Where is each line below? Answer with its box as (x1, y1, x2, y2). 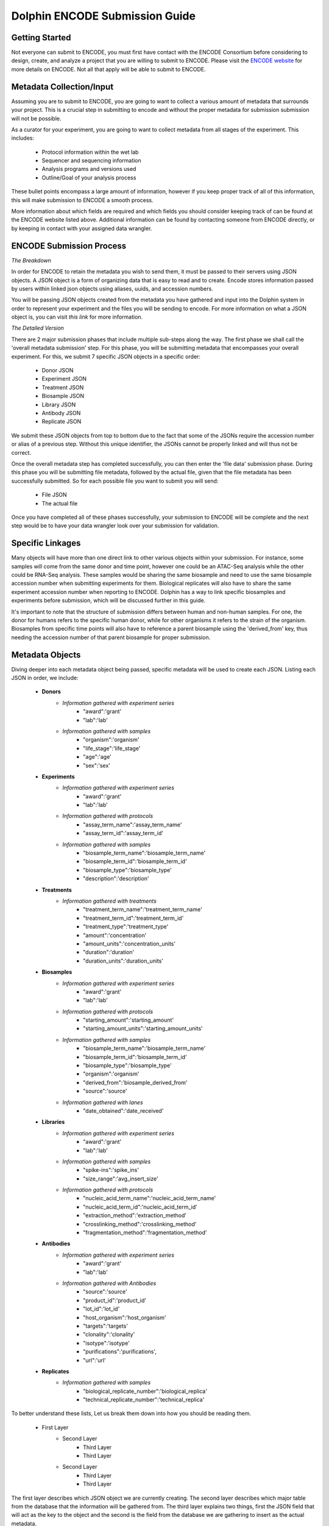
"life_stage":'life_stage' (83, 745, 141, 752)
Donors (41, 688, 61, 695)
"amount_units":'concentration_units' (83, 940, 176, 947)
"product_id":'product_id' (83, 1296, 146, 1304)
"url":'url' (83, 1356, 106, 1364)
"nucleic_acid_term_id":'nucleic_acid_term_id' (83, 1203, 197, 1210)
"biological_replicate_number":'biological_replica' (83, 1387, 207, 1395)
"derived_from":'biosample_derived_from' (83, 1079, 188, 1086)
